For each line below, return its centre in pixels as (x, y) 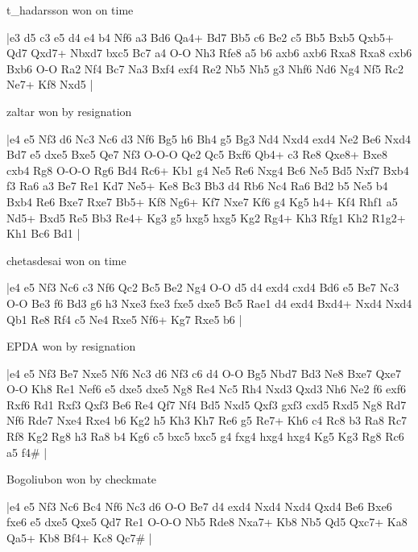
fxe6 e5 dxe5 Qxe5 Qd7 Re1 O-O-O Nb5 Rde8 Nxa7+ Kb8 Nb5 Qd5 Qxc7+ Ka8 (207, 522)
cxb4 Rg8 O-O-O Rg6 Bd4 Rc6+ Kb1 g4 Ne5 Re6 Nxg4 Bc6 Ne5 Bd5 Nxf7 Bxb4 (208, 170)
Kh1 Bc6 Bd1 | (43, 233)
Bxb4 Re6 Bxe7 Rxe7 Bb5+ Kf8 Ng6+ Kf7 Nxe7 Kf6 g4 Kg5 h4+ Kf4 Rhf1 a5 (202, 201)
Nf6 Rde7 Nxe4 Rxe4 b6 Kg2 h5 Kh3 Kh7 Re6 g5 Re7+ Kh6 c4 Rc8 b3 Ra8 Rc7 (207, 420)
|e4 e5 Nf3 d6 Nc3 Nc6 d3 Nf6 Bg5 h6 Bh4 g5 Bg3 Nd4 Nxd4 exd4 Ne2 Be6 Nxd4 (209, 138)
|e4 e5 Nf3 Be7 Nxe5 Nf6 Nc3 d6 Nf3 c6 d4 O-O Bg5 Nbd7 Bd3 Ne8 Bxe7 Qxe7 (204, 373)
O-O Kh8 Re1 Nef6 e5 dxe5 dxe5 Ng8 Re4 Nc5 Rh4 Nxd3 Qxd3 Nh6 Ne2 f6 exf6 (206, 389)
